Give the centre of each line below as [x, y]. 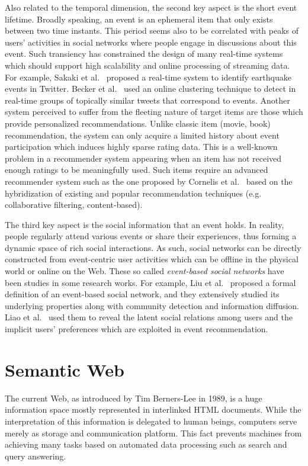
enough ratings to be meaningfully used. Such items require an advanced [137, 170]
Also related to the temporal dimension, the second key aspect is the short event [151, 7]
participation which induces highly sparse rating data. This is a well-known [141, 147]
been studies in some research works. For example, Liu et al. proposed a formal [150, 282]
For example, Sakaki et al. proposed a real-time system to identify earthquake [148, 77]
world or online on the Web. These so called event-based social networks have [145, 271]
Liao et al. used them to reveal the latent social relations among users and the [149, 317]
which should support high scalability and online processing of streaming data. [147, 65]
